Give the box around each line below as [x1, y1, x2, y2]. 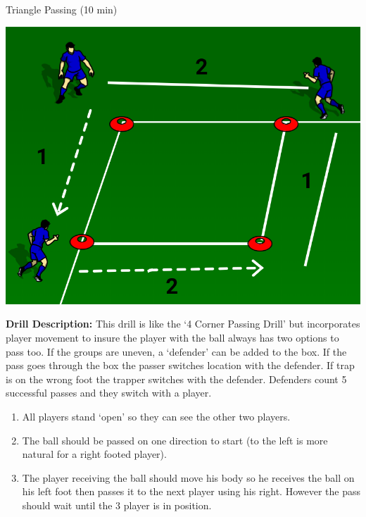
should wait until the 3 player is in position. [22, 497, 212, 512]
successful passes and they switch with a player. [6, 385, 212, 400]
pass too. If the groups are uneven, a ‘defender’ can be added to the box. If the [6, 344, 347, 359]
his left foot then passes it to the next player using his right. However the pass [22, 484, 360, 499]
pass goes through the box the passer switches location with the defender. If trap [6, 358, 355, 373]
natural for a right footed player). [22, 447, 167, 461]
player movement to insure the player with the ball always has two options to [6, 330, 339, 345]
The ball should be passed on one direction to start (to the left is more [22, 432, 328, 447]
